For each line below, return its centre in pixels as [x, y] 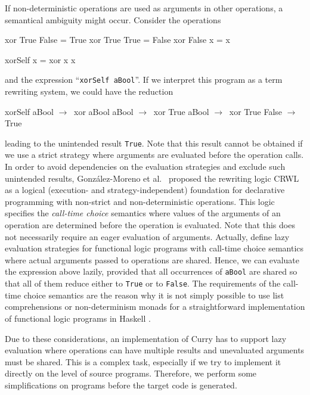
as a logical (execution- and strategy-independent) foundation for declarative [145, 190]
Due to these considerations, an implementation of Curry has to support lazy [146, 338]
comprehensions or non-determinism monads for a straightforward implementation [155, 307]
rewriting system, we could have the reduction [89, 91]
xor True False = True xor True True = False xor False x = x [117, 40]
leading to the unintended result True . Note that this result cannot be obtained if [154, 143]
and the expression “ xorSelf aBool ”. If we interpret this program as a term [144, 80]
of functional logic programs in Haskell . [78, 318]
